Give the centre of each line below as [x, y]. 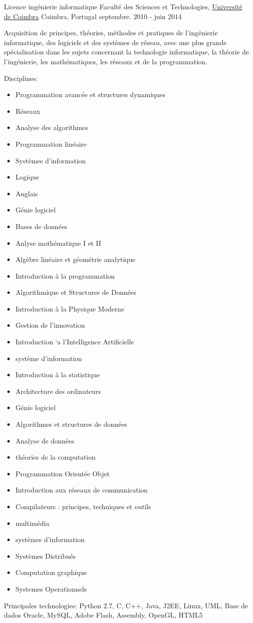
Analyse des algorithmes [52, 127]
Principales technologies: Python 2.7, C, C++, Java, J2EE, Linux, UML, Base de [126, 605]
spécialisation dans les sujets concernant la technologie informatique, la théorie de [126, 52]
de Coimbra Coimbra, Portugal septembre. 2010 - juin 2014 [93, 16]
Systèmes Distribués [46, 556]
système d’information [49, 358]
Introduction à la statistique [57, 375]
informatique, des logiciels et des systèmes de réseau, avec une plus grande [115, 42]
